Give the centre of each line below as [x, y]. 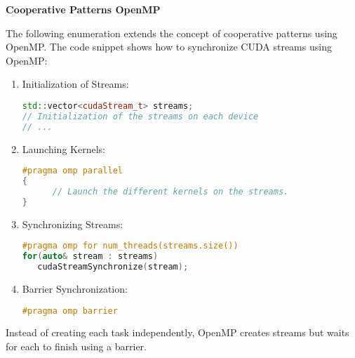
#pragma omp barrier [70, 311]
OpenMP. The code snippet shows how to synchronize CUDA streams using [169, 47]
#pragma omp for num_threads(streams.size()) [130, 246]
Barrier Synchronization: [75, 288]
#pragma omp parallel [72, 171]
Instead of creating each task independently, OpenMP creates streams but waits [177, 332]
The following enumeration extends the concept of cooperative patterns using [172, 33]
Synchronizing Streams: [73, 224]
